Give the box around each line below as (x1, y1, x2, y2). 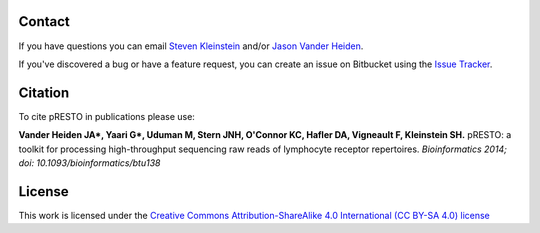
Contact (18, 13, 70, 30)
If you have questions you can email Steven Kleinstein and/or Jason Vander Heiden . (18, 40, 364, 52)
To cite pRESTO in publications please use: (18, 110, 195, 122)
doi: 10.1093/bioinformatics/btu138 (18, 156, 161, 169)
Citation (18, 84, 70, 101)
